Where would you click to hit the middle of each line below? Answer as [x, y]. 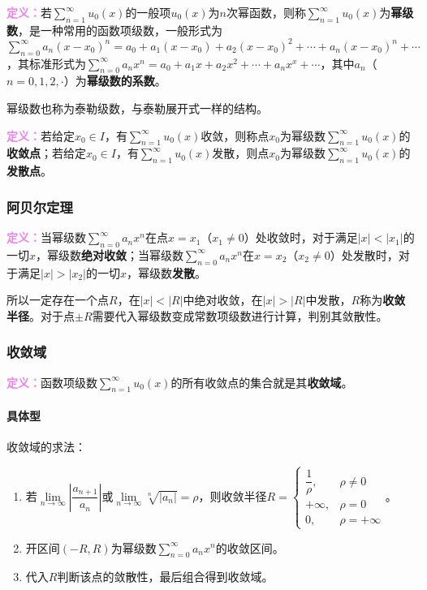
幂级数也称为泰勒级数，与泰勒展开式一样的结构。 [137, 108]
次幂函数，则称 [266, 12]
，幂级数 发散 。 [167, 272]
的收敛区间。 [250, 547]
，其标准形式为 [46, 63]
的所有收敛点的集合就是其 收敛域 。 [262, 382]
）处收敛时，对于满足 [301, 237]
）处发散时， [364, 254]
